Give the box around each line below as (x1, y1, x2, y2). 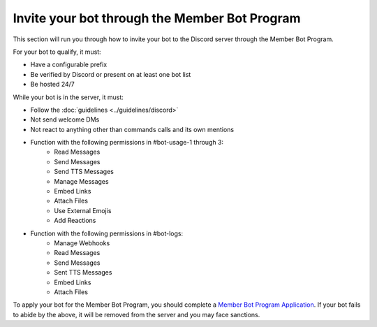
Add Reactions (54, 217, 96, 225)
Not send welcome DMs (30, 115, 100, 124)
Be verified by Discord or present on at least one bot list (30, 70, 191, 78)
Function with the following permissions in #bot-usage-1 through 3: (30, 138, 223, 147)
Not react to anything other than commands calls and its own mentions (30, 125, 234, 133)
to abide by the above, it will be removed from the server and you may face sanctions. (13, 310, 260, 319)
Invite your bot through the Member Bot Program (13, 10, 301, 26)
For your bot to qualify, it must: (13, 48, 101, 56)
